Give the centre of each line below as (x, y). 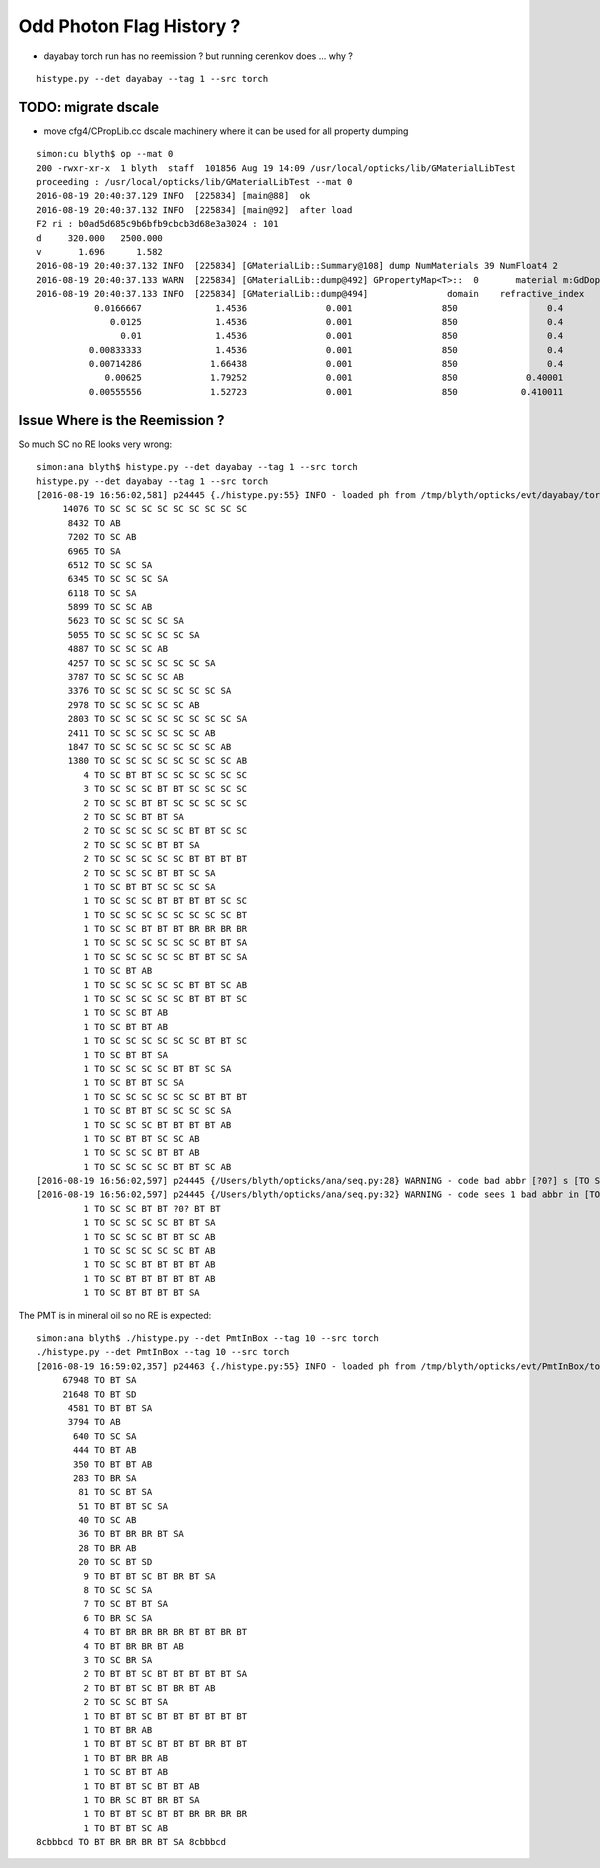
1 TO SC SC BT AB (126, 1013)
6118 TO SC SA (102, 593)
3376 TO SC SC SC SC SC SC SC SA (149, 691)
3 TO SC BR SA (118, 1659)
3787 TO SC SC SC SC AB (126, 677)
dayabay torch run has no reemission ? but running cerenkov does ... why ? (198, 56)
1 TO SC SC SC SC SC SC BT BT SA (165, 943)
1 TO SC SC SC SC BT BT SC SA (157, 1068)
